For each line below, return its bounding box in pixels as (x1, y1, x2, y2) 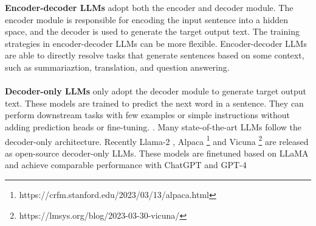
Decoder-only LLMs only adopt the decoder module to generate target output (5, 85, 307, 97)
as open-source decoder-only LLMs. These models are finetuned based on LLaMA (5, 146, 309, 159)
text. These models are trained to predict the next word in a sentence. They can (5, 96, 304, 109)
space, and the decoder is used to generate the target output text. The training (5, 25, 300, 38)
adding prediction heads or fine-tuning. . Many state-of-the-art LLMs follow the (5, 120, 302, 133)
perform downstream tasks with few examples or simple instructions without (5, 108, 290, 121)
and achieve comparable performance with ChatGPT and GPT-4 (5, 158, 247, 171)
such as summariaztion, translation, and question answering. (5, 60, 230, 73)
